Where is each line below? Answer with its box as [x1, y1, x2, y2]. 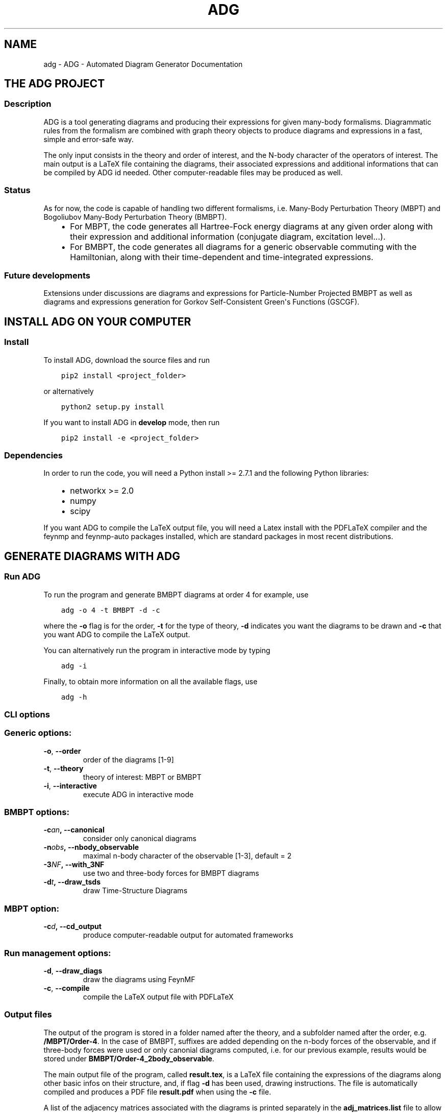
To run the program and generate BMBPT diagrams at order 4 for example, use [43, 590, 309, 599]
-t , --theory [43, 763, 84, 773]
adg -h [61, 692, 87, 701]
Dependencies [4, 450, 63, 460]
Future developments [4, 270, 90, 281]
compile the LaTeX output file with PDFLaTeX [83, 992, 234, 1001]
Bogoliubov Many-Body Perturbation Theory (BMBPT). [43, 212, 227, 221]
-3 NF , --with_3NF [43, 860, 105, 869]
